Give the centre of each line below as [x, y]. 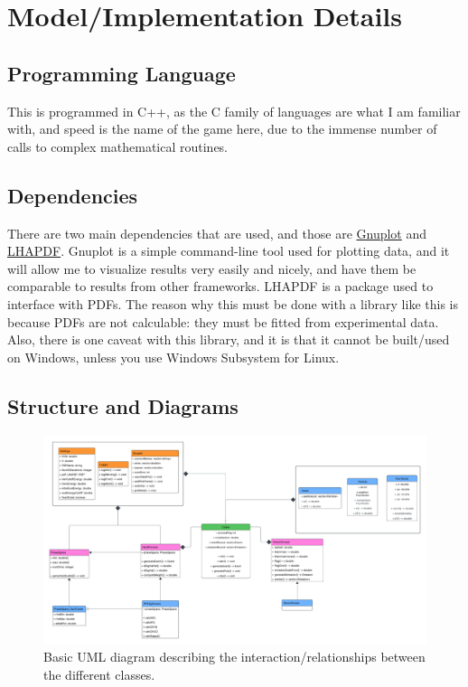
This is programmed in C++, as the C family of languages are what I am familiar [234, 111]
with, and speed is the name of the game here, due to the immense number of [222, 129]
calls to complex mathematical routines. [118, 146]
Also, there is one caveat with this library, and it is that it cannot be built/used [229, 339]
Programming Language [122, 73]
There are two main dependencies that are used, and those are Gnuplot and [217, 233]
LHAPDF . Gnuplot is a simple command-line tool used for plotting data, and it [229, 251]
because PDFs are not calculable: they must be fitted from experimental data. [223, 321]
